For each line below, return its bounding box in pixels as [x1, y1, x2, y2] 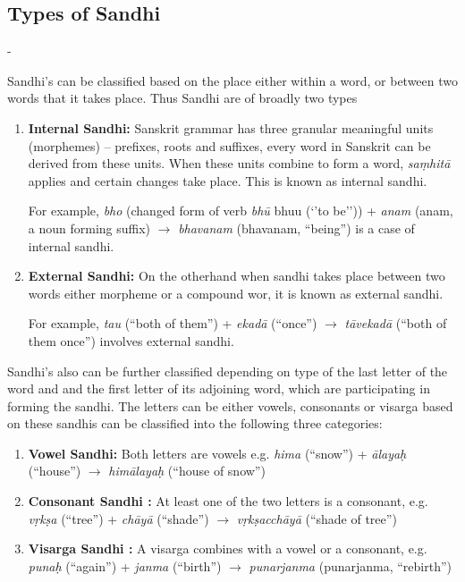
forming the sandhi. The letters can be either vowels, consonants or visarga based [7, 396, 453, 415]
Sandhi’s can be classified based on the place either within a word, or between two [7, 71, 459, 89]
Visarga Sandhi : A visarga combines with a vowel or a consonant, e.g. [28, 539, 427, 558]
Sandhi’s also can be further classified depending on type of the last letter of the [7, 361, 448, 380]
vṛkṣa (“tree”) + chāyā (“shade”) [28, 509, 209, 527]
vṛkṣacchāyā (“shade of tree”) [236, 509, 397, 527]
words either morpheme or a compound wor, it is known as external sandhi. [28, 283, 444, 302]
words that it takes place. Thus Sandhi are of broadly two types [7, 89, 358, 107]
